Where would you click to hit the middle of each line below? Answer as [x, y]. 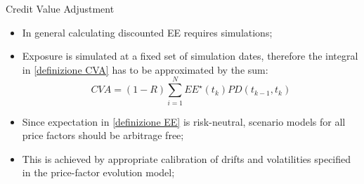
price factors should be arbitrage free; [103, 135]
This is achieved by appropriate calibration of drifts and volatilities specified [187, 158]
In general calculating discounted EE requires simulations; [147, 32]
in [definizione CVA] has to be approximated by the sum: [145, 69]
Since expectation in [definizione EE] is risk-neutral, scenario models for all [184, 121]
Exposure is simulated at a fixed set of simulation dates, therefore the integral [190, 56]
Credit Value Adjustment [60, 8]
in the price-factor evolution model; [98, 172]
